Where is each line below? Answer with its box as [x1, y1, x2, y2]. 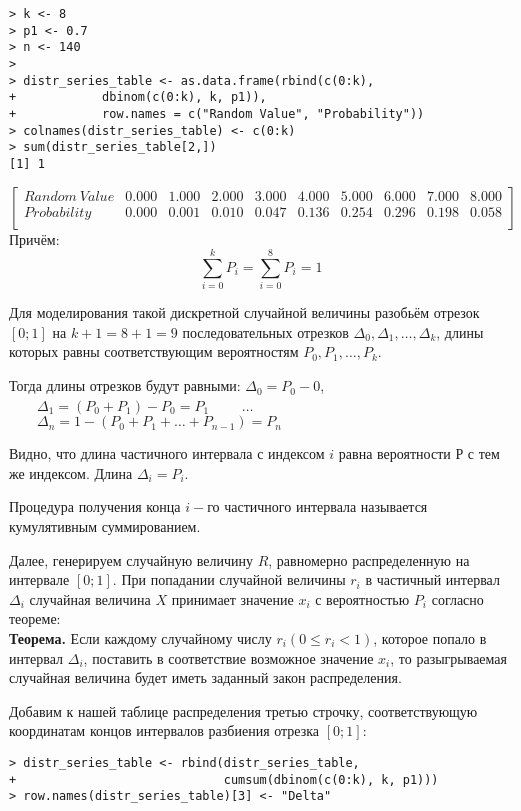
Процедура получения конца [9, 496, 181, 517]
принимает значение [171, 588, 294, 609]
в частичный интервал [365, 569, 500, 590]
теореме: [9, 608, 61, 629]
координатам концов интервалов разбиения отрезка [9, 720, 320, 741]
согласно [431, 588, 484, 609]
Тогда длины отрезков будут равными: [9, 375, 241, 396]
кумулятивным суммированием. [9, 516, 201, 537]
